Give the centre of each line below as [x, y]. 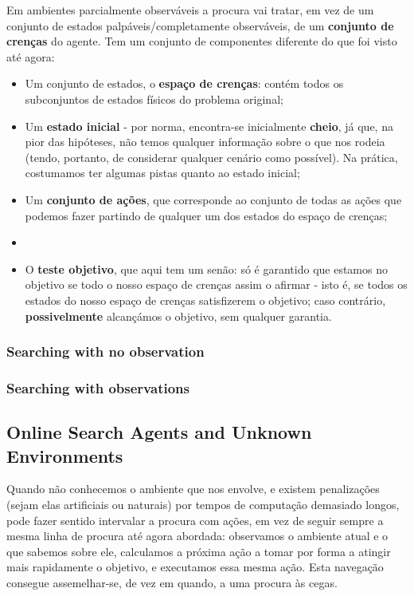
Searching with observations [98, 387]
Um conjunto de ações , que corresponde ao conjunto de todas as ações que [213, 199]
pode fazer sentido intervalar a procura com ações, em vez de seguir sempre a [195, 520]
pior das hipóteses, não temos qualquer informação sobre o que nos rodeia [205, 142]
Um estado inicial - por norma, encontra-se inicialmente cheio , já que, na [209, 126]
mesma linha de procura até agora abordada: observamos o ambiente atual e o [197, 536]
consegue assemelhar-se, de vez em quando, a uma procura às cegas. [172, 582]
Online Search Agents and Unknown [159, 432]
